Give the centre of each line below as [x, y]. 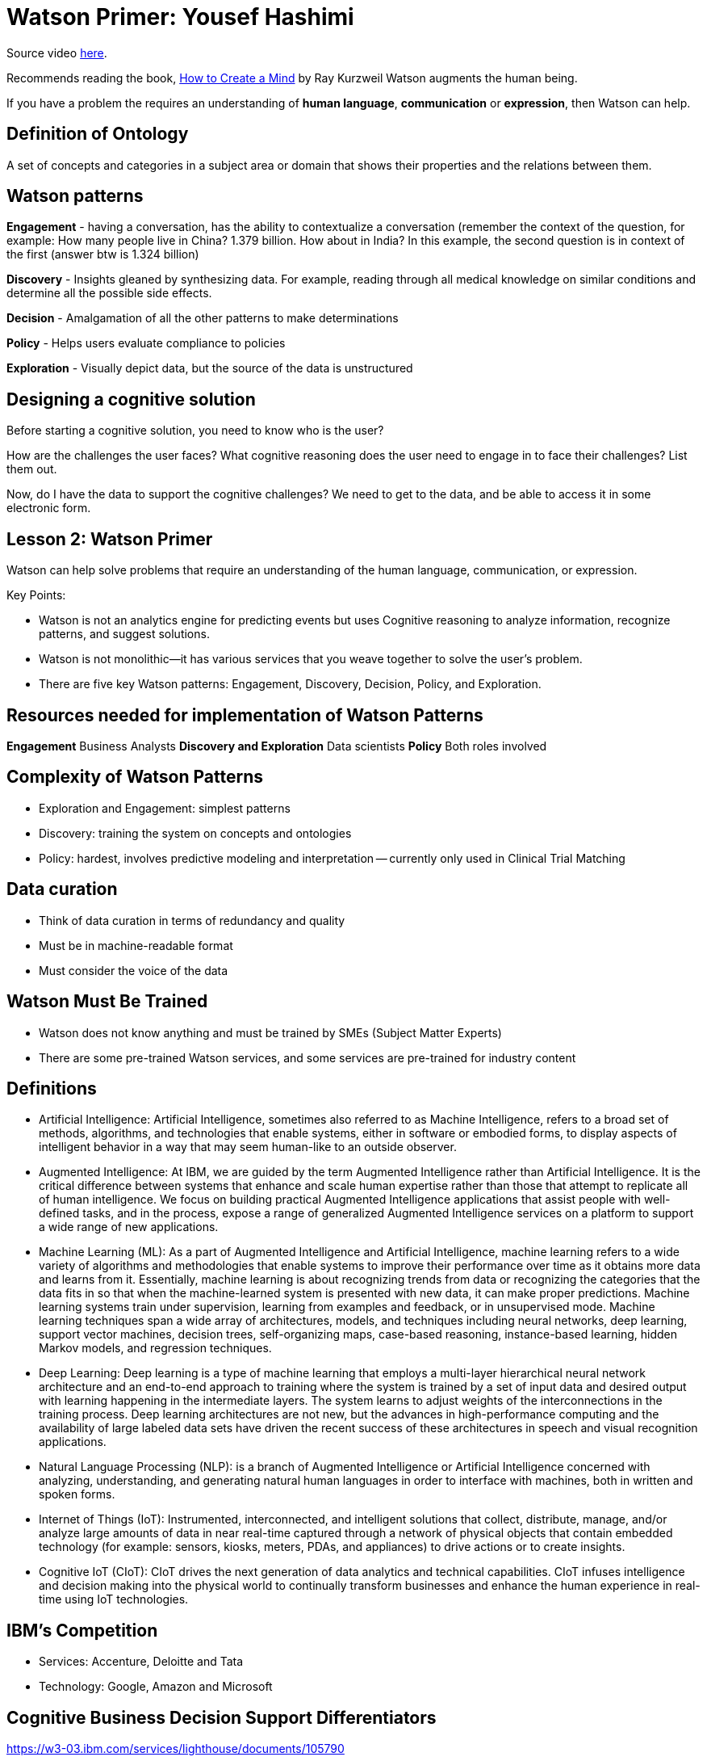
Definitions [52, 1088]
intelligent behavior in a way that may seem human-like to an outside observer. [248, 1147]
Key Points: [36, 595]
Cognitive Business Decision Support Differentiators [222, 1717]
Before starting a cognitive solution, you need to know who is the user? [195, 431]
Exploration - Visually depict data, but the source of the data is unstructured [210, 368]
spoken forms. [77, 1494]
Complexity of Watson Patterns [135, 777]
